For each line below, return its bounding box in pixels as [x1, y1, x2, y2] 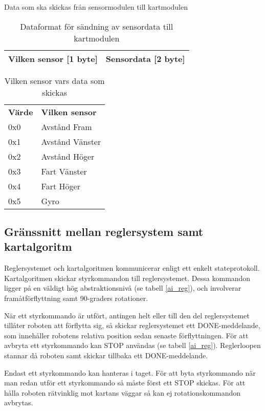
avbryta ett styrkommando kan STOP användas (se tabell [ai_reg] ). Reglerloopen [4, 340, 261, 351]
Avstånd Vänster [41, 135, 101, 147]
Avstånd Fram [41, 120, 92, 133]
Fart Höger [41, 180, 80, 192]
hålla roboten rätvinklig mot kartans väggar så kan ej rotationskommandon [4, 387, 241, 398]
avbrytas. [4, 397, 33, 408]
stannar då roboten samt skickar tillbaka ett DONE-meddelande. [4, 350, 208, 360]
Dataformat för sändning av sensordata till [20, 20, 173, 32]
